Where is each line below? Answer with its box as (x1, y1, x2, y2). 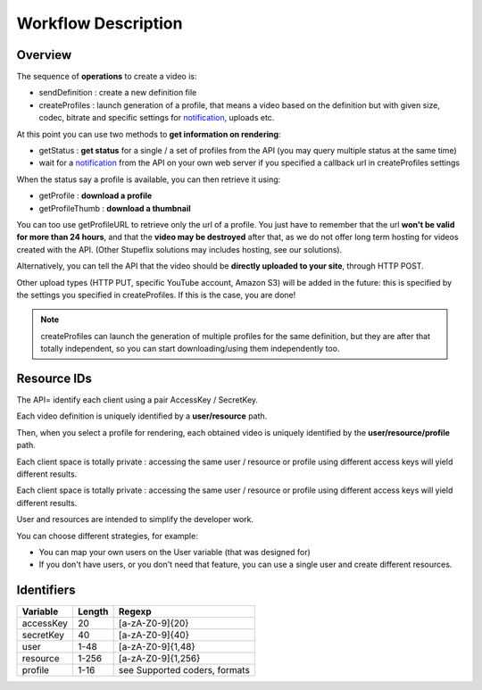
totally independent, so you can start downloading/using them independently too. (40, 344, 340, 354)
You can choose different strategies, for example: (16, 530, 198, 541)
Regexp (118, 605, 152, 618)
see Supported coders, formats (118, 664, 250, 677)
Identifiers (16, 583, 76, 598)
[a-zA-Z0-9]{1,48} (118, 641, 195, 653)
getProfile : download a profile (38, 190, 153, 201)
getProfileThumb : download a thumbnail (38, 203, 191, 213)
